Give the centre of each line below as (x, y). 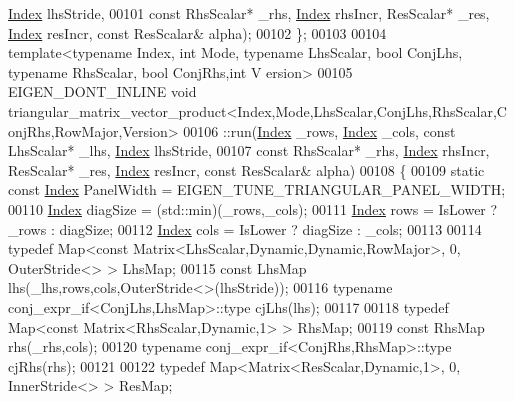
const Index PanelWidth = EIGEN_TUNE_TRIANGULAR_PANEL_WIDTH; (257, 189)
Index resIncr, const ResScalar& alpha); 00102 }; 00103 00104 (197, 32)
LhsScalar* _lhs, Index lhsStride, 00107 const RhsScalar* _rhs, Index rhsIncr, (249, 150)
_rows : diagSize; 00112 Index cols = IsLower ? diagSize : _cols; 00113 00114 (245, 228)
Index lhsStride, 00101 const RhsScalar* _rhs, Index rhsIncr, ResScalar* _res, (249, 13)
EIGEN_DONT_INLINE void (102, 91)
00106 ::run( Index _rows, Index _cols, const (319, 130)
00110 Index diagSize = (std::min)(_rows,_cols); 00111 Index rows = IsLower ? (253, 208)
